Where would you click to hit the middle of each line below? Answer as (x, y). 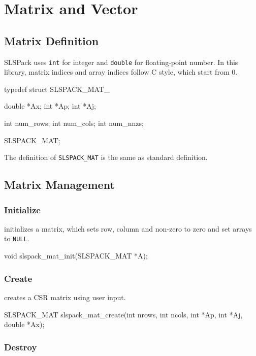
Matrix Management (59, 185)
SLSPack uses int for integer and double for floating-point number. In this (121, 62)
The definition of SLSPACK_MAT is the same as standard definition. (106, 157)
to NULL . (17, 238)
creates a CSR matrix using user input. (65, 297)
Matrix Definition (52, 40)
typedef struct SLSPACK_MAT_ (57, 89)
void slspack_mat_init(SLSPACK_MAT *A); (76, 256)
